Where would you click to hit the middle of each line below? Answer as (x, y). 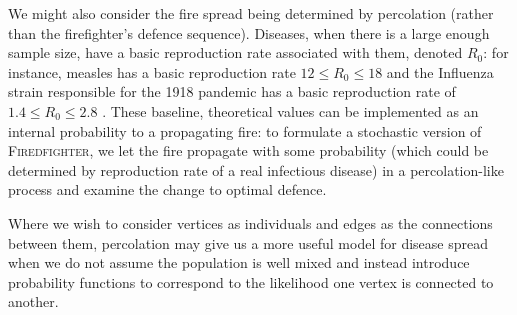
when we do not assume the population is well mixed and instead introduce (239, 262)
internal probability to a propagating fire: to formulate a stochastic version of (245, 130)
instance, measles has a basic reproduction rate (152, 71)
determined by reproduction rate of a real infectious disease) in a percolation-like (256, 169)
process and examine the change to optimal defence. (167, 189)
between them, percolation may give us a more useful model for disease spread (248, 242)
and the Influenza (440, 71)
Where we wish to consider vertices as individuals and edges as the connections (250, 222)
